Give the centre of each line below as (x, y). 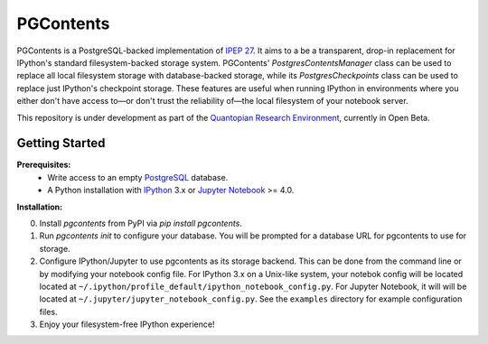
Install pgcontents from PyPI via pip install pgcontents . (141, 223)
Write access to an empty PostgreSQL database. (138, 177)
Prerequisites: (44, 165)
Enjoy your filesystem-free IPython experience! (127, 324)
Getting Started (61, 143)
